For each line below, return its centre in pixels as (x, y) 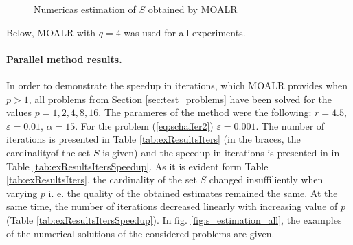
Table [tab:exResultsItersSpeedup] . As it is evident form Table (137, 166)
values (19, 112)
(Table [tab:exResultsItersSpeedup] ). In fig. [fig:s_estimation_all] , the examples (174, 219)
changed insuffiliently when (266, 179)
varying (22, 192)
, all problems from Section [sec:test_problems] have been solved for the (180, 98)
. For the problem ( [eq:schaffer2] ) (144, 125)
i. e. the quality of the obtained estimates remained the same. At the (193, 192)
